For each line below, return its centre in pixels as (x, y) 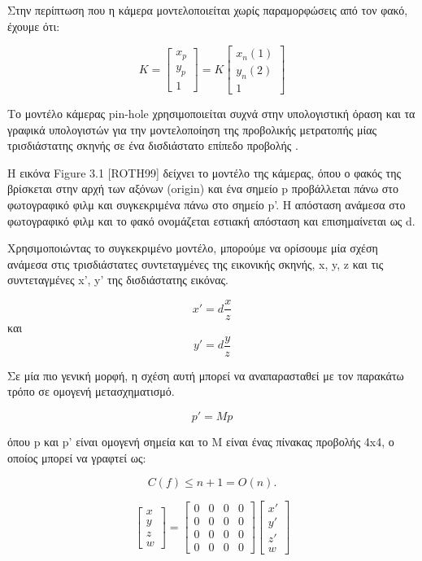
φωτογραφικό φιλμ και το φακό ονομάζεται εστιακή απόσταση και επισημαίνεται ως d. (211, 220)
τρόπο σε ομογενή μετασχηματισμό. (91, 391)
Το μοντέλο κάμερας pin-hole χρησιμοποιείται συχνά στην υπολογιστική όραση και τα (211, 114)
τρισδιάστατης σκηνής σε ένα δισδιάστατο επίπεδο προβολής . (153, 145)
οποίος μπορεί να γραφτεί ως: (77, 457)
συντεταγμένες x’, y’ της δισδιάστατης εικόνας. (118, 280)
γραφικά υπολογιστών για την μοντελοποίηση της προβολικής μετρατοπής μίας (192, 129)
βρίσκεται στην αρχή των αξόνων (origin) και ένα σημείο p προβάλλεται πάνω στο (203, 188)
